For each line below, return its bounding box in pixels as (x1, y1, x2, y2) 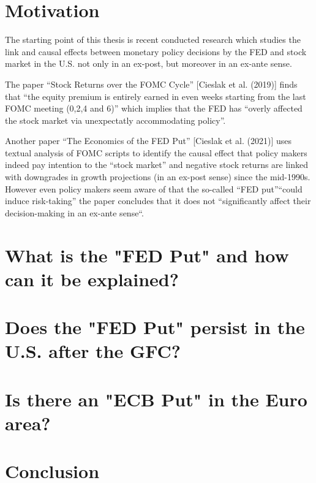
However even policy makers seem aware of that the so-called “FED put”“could (5, 182, 303, 195)
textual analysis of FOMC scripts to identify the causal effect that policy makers (5, 146, 307, 159)
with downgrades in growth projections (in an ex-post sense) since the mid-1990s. (5, 170, 310, 183)
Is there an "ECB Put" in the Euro (5, 386, 307, 411)
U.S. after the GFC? (5, 338, 181, 363)
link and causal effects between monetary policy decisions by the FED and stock (5, 45, 307, 58)
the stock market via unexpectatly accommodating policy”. (5, 113, 226, 126)
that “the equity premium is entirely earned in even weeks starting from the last (5, 89, 306, 102)
